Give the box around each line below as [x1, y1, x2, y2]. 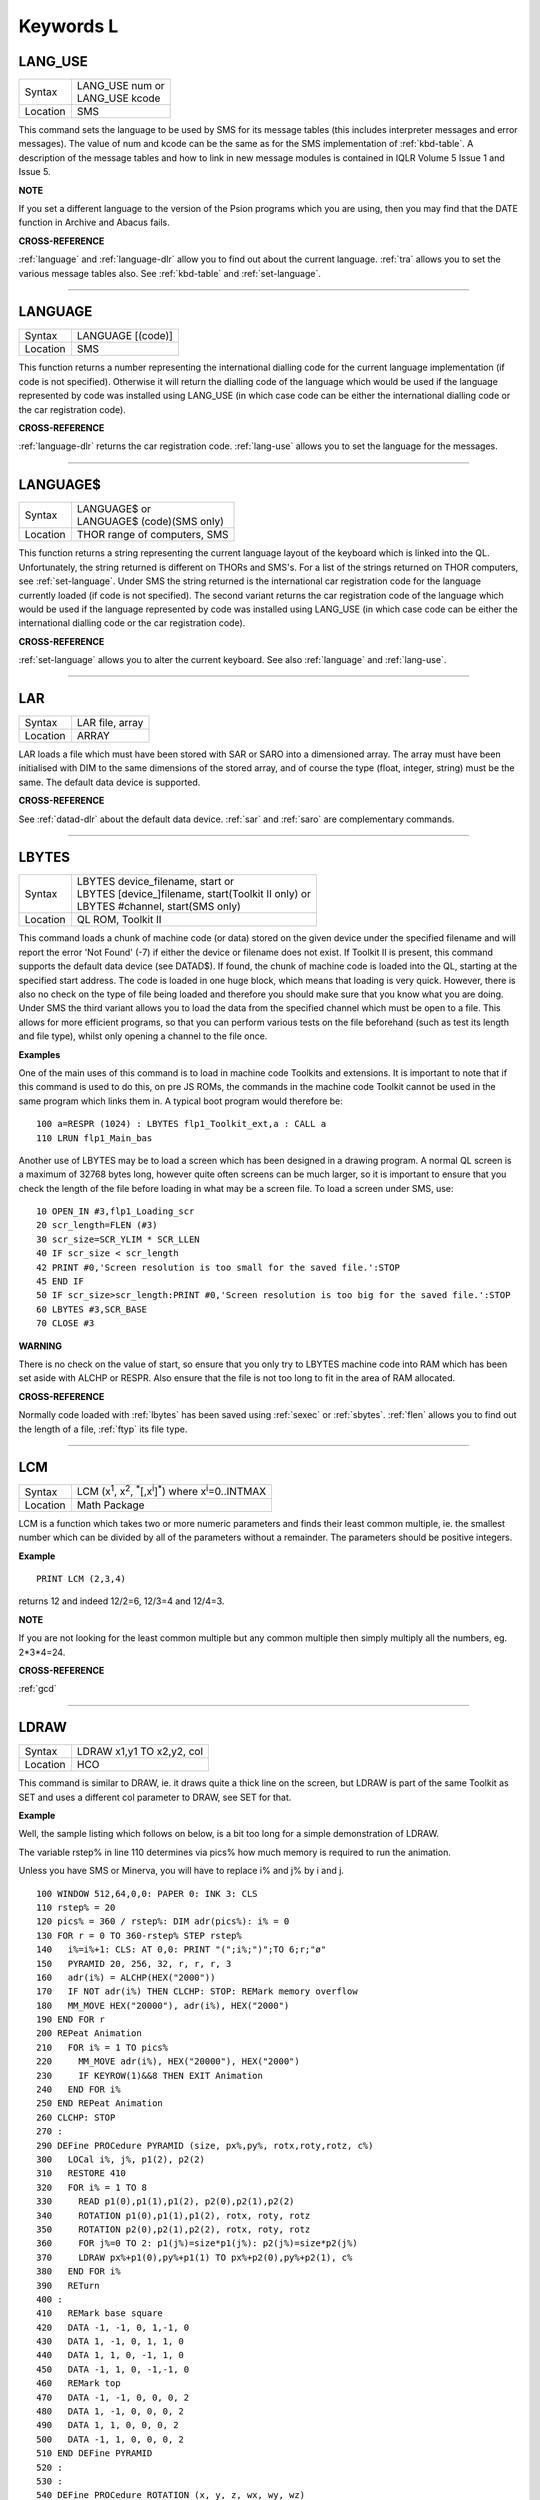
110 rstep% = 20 [36, 1901, 116, 1913]
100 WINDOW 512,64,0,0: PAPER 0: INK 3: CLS [36, 1888, 259, 1899]
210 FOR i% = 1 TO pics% [36, 2041, 169, 2053]
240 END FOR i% [36, 2084, 121, 2095]
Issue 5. [18, 166, 51, 178]
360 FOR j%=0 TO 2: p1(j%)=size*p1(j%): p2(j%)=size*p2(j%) [36, 2238, 359, 2249]
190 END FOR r [36, 2014, 105, 2025]
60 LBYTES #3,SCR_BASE [36, 1303, 148, 1315]
